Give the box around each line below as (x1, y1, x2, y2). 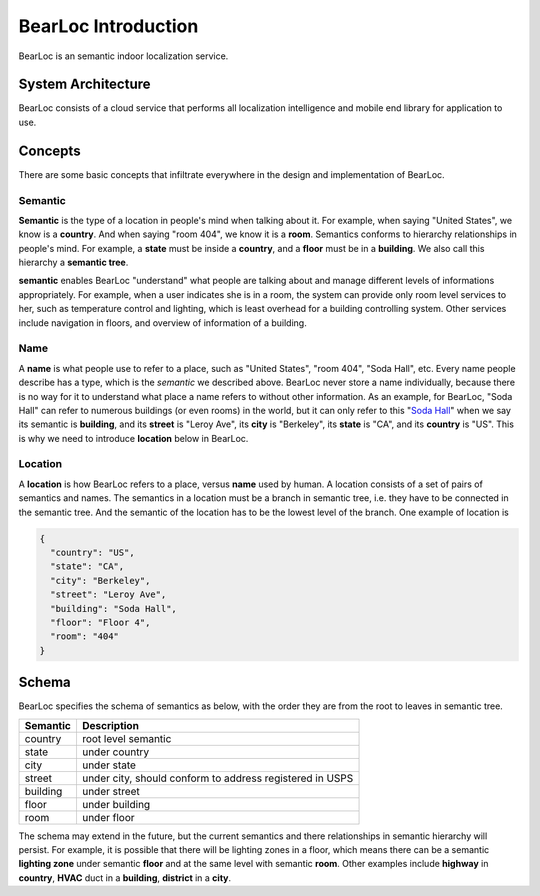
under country (81, 745, 150, 759)
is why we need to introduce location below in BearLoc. (18, 432, 249, 444)
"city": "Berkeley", (50, 575, 151, 586)
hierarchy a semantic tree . (18, 256, 129, 269)
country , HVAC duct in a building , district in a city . (18, 871, 232, 884)
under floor (81, 810, 135, 824)
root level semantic (81, 731, 172, 745)
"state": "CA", (50, 561, 125, 572)
